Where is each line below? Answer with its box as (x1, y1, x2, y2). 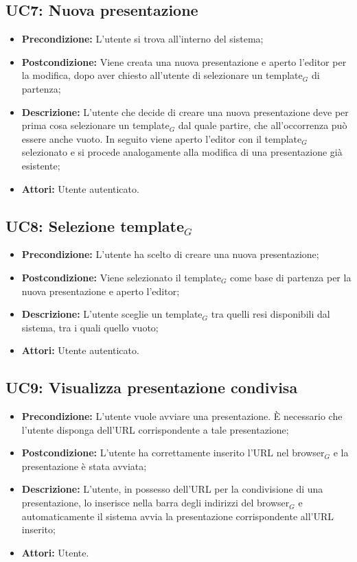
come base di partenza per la (230, 270, 352, 284)
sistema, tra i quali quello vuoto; (21, 320, 159, 334)
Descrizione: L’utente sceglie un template (21, 307, 203, 321)
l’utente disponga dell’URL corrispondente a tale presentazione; (21, 422, 289, 436)
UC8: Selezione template (5, 215, 185, 236)
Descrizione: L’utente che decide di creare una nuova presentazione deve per (21, 104, 349, 119)
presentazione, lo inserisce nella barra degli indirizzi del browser (21, 495, 290, 510)
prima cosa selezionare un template (21, 118, 170, 132)
